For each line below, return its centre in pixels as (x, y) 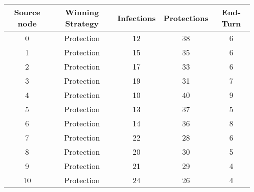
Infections (137, 18)
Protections (186, 18)
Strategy (82, 23)
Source (27, 12)
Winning (82, 12)
